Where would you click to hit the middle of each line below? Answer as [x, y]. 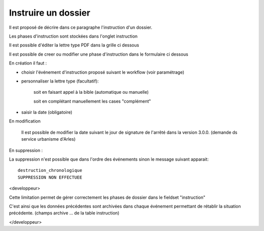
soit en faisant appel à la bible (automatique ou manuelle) [91, 92]
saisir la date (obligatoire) [47, 112]
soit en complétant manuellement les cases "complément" [92, 101]
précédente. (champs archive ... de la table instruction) [64, 213]
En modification [25, 121]
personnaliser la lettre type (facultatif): [60, 81]
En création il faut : [28, 63]
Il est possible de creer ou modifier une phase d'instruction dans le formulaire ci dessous [99, 54]
